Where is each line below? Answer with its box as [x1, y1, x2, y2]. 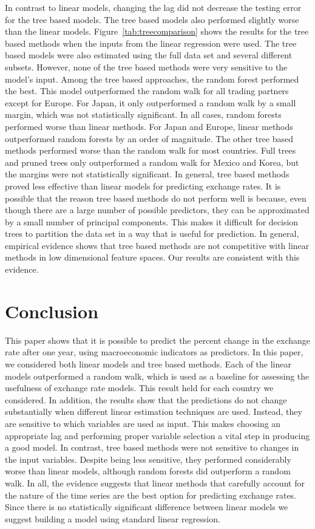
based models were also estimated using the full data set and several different [5, 49, 293, 61]
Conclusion [5, 298, 99, 323]
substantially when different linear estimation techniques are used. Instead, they [5, 405, 302, 418]
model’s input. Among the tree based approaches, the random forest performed [5, 72, 299, 85]
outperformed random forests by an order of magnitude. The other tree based [5, 132, 294, 145]
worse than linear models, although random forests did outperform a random [5, 465, 291, 477]
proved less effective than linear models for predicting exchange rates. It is [5, 179, 281, 192]
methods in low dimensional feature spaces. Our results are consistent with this [5, 251, 300, 264]
